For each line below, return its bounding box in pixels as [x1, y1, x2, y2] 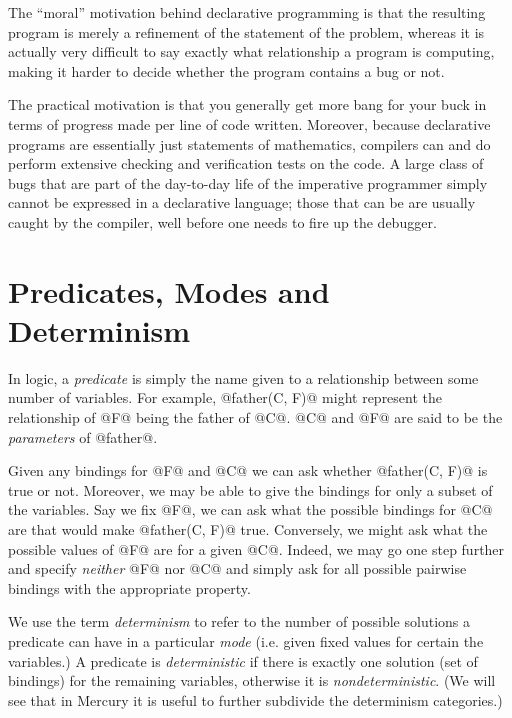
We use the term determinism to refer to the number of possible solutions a [8, 611, 470, 632]
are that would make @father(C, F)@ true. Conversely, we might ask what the [8, 519, 488, 539]
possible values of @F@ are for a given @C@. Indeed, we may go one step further [8, 538, 505, 559]
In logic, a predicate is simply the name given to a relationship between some [8, 367, 479, 388]
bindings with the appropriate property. [8, 577, 251, 598]
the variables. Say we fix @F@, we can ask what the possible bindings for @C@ [8, 499, 493, 520]
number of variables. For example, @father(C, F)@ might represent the [8, 387, 443, 408]
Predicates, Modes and [8, 270, 330, 311]
